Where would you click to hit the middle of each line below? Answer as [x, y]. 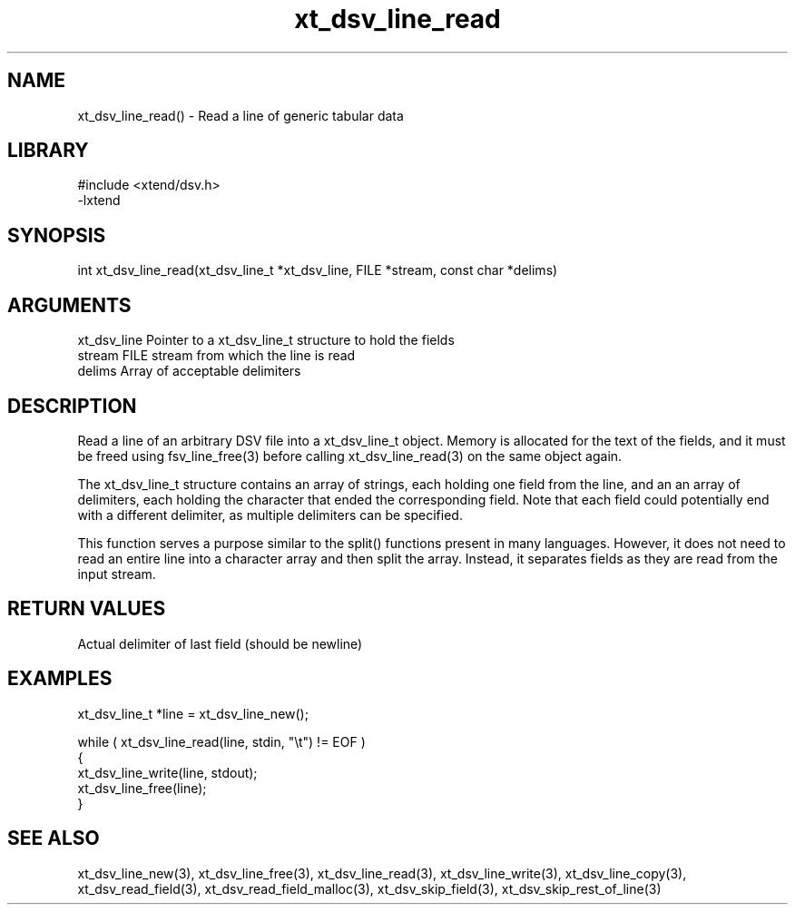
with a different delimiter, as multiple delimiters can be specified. [270, 515]
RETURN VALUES [87, 609]
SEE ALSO [54, 838]
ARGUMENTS [69, 305]
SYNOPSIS [57, 235]
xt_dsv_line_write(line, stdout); [167, 772]
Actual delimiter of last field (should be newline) [220, 643]
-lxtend [99, 201]
